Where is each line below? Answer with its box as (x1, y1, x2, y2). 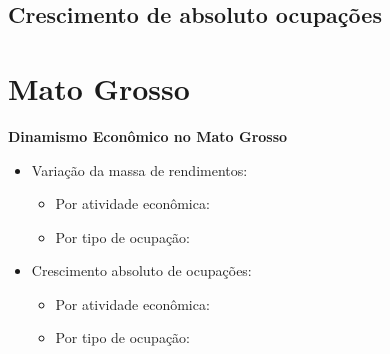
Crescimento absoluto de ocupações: (31, 260, 252, 281)
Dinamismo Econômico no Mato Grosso (8, 125, 288, 146)
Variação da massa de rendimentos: (31, 159, 248, 180)
